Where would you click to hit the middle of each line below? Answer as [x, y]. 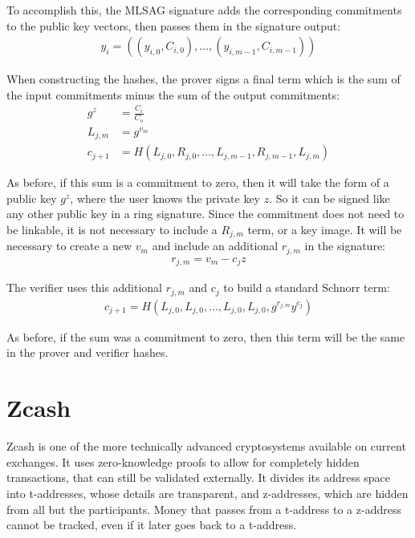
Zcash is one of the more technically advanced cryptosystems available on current [206, 446]
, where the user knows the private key [165, 198]
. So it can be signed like [330, 198]
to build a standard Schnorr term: [307, 287]
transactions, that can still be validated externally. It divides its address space [198, 477]
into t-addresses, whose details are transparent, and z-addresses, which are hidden [207, 493]
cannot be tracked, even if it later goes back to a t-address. [152, 525]
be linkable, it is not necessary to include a [112, 229]
